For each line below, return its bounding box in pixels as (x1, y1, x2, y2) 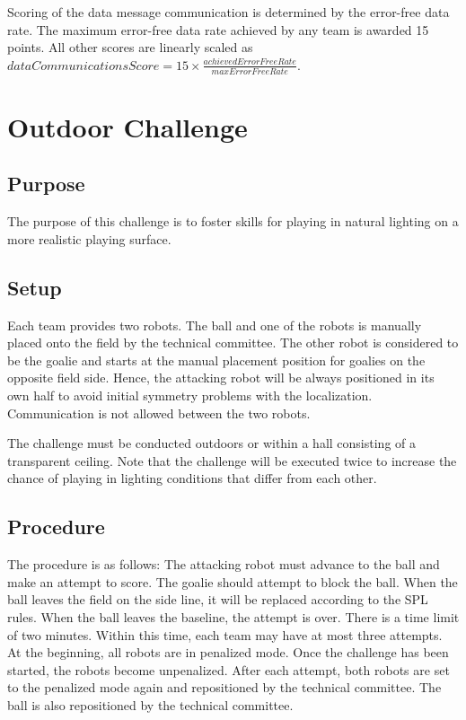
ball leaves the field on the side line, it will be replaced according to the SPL (7, 590, 428, 609)
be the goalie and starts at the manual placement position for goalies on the (7, 350, 426, 369)
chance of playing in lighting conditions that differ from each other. (7, 469, 377, 487)
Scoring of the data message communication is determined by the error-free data (7, 3, 450, 21)
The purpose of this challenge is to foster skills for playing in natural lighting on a (7, 212, 459, 231)
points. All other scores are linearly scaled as (7, 38, 253, 57)
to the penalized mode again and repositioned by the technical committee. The (7, 678, 442, 697)
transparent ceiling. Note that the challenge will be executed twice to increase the (7, 451, 457, 470)
